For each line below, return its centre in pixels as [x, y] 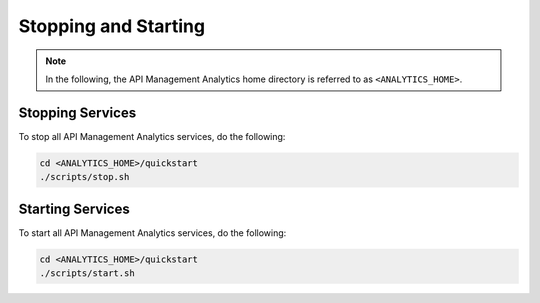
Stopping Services [77, 112]
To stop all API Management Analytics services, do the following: [152, 136]
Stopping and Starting [111, 26]
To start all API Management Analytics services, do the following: [152, 232]
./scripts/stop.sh [84, 177]
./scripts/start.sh [87, 273]
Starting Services [74, 208]
